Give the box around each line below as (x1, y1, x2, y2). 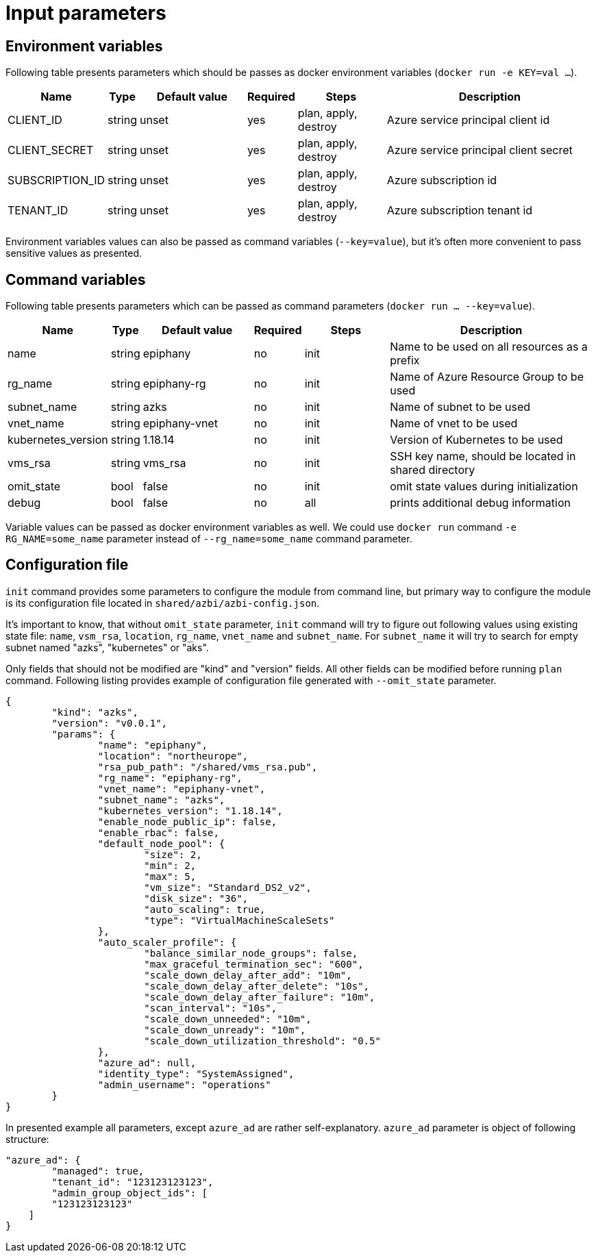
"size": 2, (144, 848, 202, 860)
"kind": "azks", (51, 706, 138, 718)
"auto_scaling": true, (144, 903, 266, 915)
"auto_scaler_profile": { (97, 936, 237, 948)
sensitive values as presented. (5, 247, 142, 260)
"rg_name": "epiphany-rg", (97, 772, 243, 783)
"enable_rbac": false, (97, 827, 219, 838)
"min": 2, (144, 859, 197, 871)
